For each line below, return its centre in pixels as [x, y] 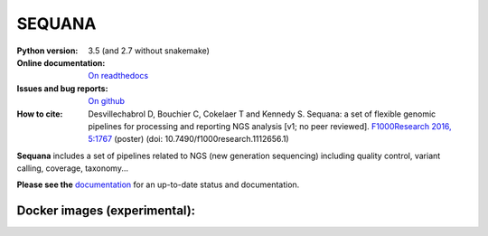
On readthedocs [118, 76]
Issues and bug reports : [62, 88]
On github [107, 101]
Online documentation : [61, 62]
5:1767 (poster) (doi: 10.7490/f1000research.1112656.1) [188, 139]
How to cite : [40, 114]
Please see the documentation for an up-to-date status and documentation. [158, 184]
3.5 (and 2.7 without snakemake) [149, 51]
